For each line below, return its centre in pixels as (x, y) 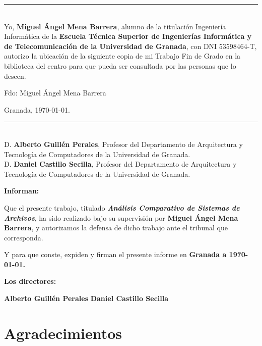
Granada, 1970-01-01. (37, 109)
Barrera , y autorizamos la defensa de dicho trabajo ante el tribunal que (116, 228)
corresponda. (24, 237)
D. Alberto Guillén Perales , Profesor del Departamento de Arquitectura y (123, 144)
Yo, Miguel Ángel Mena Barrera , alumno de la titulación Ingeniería (115, 26)
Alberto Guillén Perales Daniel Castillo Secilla (86, 298)
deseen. (15, 76)
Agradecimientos (63, 333)
